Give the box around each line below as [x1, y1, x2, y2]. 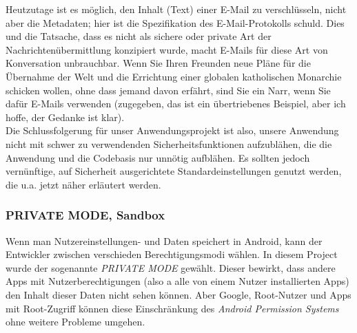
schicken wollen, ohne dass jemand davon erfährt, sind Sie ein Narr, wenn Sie [6, 83, 331, 97]
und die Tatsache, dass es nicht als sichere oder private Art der [6, 29, 272, 43]
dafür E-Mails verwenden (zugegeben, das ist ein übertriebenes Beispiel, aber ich [6, 96, 346, 111]
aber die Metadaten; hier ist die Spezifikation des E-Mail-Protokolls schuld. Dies [6, 15, 345, 30]
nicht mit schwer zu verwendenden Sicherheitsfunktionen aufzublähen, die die [6, 136, 332, 151]
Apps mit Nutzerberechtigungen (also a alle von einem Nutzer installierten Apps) [6, 274, 349, 288]
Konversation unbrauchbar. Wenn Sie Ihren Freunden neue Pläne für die [6, 56, 311, 70]
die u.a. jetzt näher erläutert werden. [6, 177, 161, 191]
